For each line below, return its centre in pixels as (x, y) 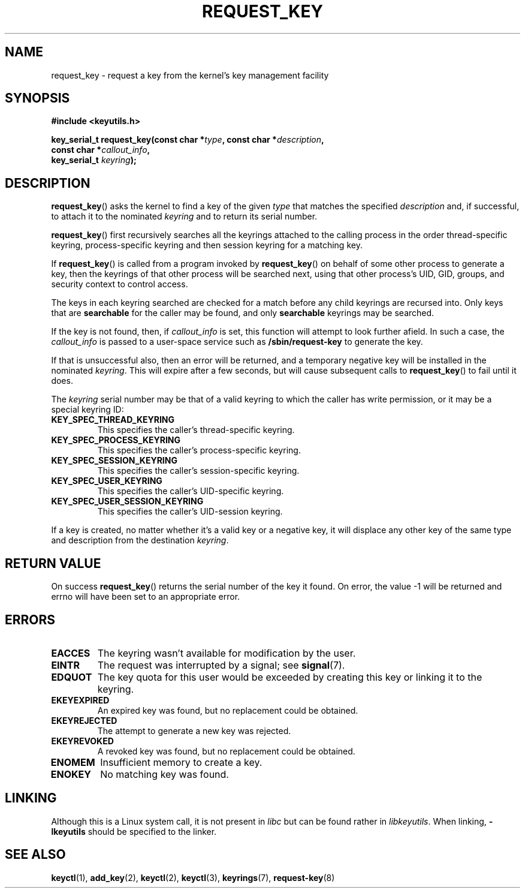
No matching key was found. (165, 774)
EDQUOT (72, 677)
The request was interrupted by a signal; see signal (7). (221, 665)
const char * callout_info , (101, 150)
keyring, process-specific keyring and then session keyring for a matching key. (207, 245)
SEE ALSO (35, 855)
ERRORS (30, 620)
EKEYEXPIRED (80, 700)
